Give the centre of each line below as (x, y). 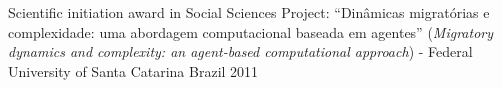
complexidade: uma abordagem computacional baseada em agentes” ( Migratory (251, 31)
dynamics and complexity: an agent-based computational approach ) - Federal (240, 51)
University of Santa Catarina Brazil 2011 (133, 70)
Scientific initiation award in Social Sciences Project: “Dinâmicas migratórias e (249, 12)
